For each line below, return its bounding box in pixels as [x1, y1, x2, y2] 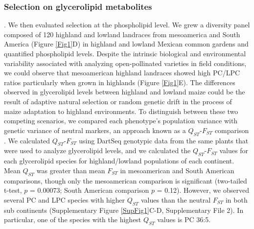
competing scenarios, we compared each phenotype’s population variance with [4, 115, 238, 126]
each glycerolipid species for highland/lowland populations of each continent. [4, 156, 234, 166]
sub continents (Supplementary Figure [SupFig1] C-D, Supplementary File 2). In [4, 205, 244, 215]
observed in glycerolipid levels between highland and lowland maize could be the [4, 87, 245, 97]
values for [219, 145, 248, 156]
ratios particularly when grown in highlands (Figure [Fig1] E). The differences [4, 77, 235, 87]
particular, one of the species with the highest [4, 214, 141, 225]
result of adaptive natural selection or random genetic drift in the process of [4, 96, 232, 106]
